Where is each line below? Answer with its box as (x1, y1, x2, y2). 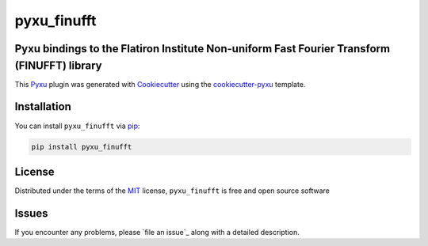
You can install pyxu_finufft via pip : (14, 121, 140, 131)
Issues (14, 206, 48, 220)
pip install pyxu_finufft (31, 142, 132, 151)
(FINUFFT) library (14, 59, 102, 72)
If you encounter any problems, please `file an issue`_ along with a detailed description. (14, 227, 300, 237)
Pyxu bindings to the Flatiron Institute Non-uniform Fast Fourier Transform (14, 42, 391, 55)
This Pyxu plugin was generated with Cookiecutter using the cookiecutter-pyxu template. (14, 79, 306, 89)
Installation (14, 100, 71, 114)
